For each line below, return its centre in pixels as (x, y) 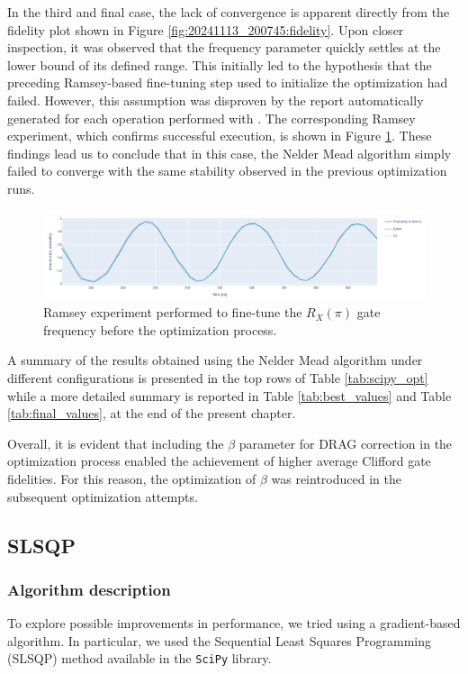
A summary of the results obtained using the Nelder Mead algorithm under (215, 360)
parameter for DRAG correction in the (346, 443)
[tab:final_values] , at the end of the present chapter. (152, 413)
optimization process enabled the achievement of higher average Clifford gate (219, 461)
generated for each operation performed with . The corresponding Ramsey (211, 118)
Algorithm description (89, 589)
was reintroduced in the (336, 478)
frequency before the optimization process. (160, 329)
